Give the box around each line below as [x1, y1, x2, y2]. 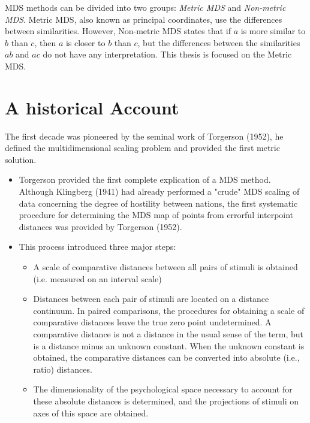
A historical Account [5, 95, 179, 119]
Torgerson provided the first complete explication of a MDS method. [19, 173, 271, 186]
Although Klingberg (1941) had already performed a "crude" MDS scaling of [19, 185, 300, 198]
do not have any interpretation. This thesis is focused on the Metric [43, 48, 292, 61]
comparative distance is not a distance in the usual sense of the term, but [33, 328, 304, 340]
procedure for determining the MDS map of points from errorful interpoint [19, 209, 294, 221]
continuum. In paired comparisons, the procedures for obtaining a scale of [33, 304, 305, 316]
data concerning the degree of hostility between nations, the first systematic [19, 197, 298, 209]
